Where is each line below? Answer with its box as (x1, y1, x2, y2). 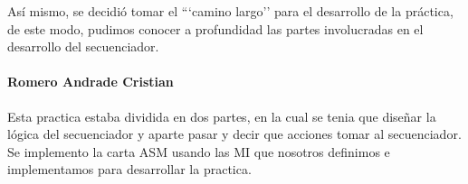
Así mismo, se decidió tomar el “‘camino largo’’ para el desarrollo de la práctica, (7, 2, 454, 20)
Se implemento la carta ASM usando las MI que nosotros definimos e (7, 142, 390, 161)
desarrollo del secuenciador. (7, 37, 159, 56)
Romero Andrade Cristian (7, 72, 174, 91)
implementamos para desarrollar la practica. (7, 160, 252, 179)
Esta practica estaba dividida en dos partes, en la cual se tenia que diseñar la (7, 106, 436, 125)
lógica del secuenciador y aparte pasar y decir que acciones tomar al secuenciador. (7, 124, 462, 143)
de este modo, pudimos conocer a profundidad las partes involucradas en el (7, 19, 424, 38)
